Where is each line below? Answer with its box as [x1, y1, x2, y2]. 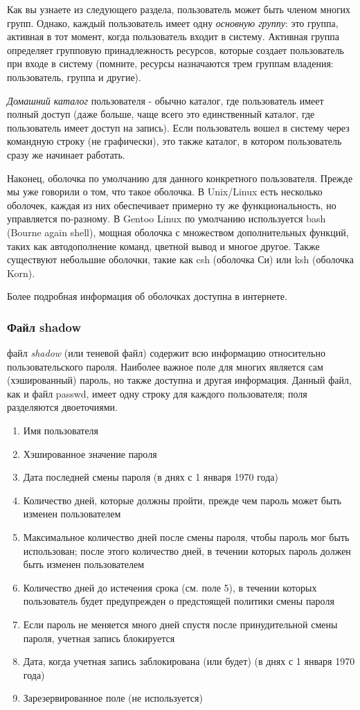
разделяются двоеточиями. [7, 400, 118, 414]
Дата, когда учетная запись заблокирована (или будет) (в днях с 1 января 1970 [23, 654, 355, 668]
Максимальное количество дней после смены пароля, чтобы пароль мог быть [23, 530, 350, 544]
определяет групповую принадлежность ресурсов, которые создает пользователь [7, 42, 345, 57]
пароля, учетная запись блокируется [23, 630, 175, 645]
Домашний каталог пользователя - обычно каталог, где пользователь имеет [7, 93, 324, 107]
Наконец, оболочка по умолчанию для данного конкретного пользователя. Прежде [7, 170, 353, 185]
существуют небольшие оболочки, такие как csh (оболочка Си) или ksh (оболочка [7, 252, 354, 267]
